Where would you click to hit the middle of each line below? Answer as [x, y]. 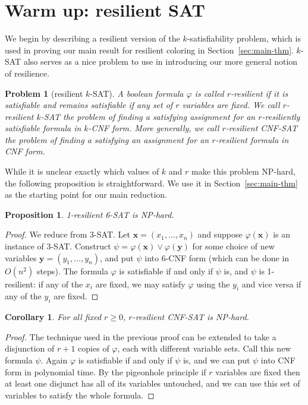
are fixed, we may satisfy [140, 284]
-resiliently [281, 116]
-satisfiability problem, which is [244, 38]
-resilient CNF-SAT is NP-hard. [191, 317]
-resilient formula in [252, 139]
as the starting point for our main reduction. [86, 194]
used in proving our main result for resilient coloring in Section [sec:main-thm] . [149, 50]
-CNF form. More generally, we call [154, 128]
